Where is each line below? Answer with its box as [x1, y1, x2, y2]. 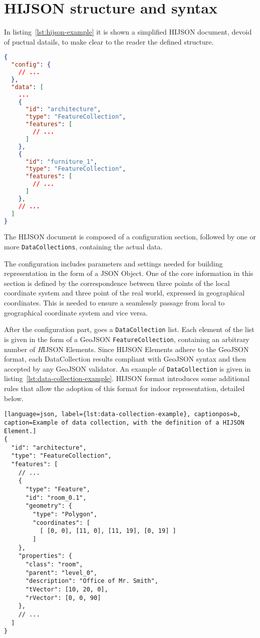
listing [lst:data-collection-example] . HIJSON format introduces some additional [4, 373, 250, 384]
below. [4, 393, 24, 403]
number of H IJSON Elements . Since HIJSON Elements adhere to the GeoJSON [4, 344, 249, 354]
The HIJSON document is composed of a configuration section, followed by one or [4, 231, 256, 242]
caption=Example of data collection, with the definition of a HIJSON [4, 419, 244, 426]
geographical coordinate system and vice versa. [4, 307, 148, 317]
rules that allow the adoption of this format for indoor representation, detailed [4, 383, 245, 393]
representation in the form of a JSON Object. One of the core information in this [4, 268, 253, 278]
